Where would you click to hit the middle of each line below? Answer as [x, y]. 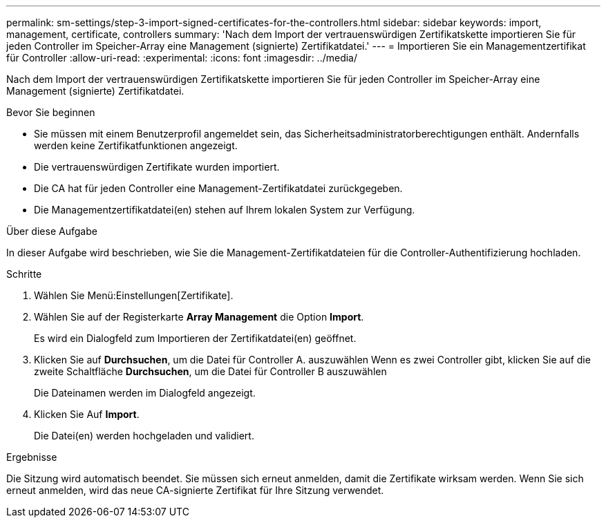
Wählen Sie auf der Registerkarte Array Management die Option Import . [199, 317]
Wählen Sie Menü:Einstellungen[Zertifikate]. [134, 295]
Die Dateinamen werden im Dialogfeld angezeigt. [145, 393]
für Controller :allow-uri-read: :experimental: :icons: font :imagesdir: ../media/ [182, 58]
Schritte [24, 274]
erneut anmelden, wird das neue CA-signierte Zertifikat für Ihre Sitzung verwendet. [195, 490]
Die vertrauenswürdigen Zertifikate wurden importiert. [157, 167]
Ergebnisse [32, 457]
